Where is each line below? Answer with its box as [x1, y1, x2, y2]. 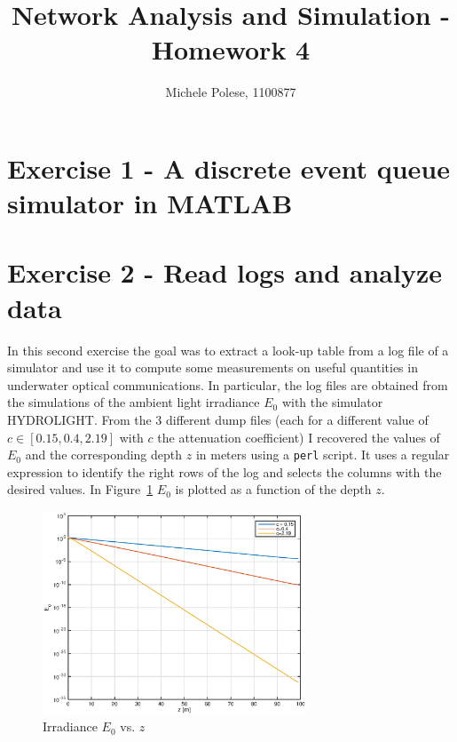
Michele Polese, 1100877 [165, 83, 296, 101]
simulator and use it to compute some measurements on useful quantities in [7, 358, 418, 377]
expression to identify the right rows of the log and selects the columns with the [7, 462, 442, 481]
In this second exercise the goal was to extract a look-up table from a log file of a [7, 340, 449, 359]
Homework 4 [151, 31, 311, 68]
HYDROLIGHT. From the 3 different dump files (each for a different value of [7, 410, 429, 428]
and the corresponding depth [25, 445, 183, 464]
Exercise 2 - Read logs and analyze [7, 254, 443, 291]
